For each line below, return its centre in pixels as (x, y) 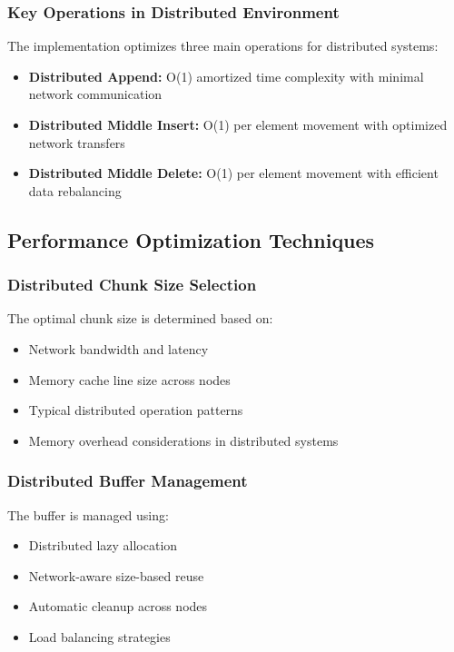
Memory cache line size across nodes (129, 379)
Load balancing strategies (99, 636)
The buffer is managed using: (88, 514)
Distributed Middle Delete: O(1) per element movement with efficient (233, 173)
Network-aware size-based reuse (116, 575)
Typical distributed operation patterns (136, 410)
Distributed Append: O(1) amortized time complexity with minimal (226, 76)
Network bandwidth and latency (118, 348)
